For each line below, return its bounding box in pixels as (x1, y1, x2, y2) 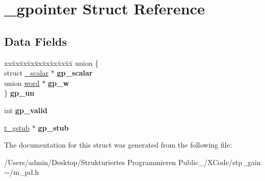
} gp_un (4, 87, 34, 98)
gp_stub (38, 122, 69, 133)
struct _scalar (4, 67, 49, 78)
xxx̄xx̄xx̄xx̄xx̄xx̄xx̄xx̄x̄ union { (4, 57, 99, 68)
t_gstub (4, 122, 30, 133)
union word (4, 77, 40, 88)
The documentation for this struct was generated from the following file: (4, 139, 232, 150)
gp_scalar (57, 67, 93, 78)
